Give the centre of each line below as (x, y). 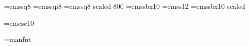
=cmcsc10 (19, 23)
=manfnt (18, 39)
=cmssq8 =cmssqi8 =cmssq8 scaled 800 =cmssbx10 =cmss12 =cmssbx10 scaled (124, 6)
